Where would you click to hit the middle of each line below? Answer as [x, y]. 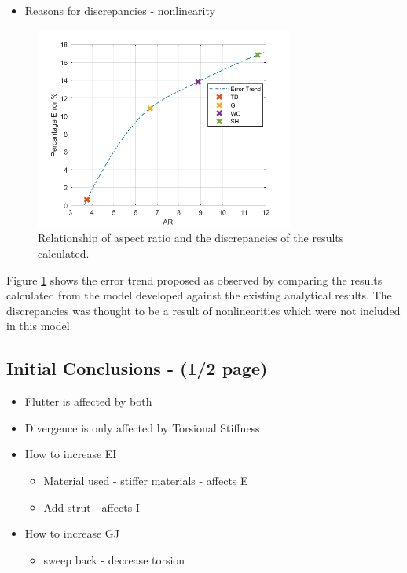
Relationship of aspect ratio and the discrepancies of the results [191, 238]
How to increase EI [71, 454]
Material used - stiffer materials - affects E [146, 480]
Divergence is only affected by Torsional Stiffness [142, 427]
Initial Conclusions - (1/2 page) [137, 368]
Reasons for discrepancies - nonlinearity [120, 10]
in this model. [40, 326]
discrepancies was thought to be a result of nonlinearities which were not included [203, 310]
